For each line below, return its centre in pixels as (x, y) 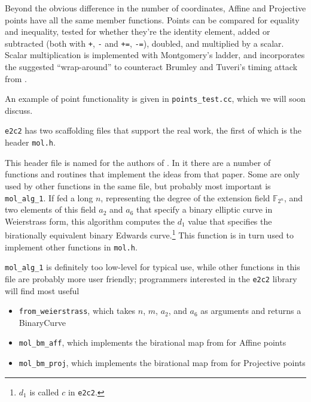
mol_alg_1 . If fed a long (49, 197)
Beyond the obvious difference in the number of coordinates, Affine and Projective (155, 8)
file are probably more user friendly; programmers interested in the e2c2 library (151, 278)
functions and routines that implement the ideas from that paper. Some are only (153, 174)
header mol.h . (30, 142)
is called (44, 392)
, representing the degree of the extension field (185, 197)
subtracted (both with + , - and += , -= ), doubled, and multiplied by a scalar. (144, 43)
